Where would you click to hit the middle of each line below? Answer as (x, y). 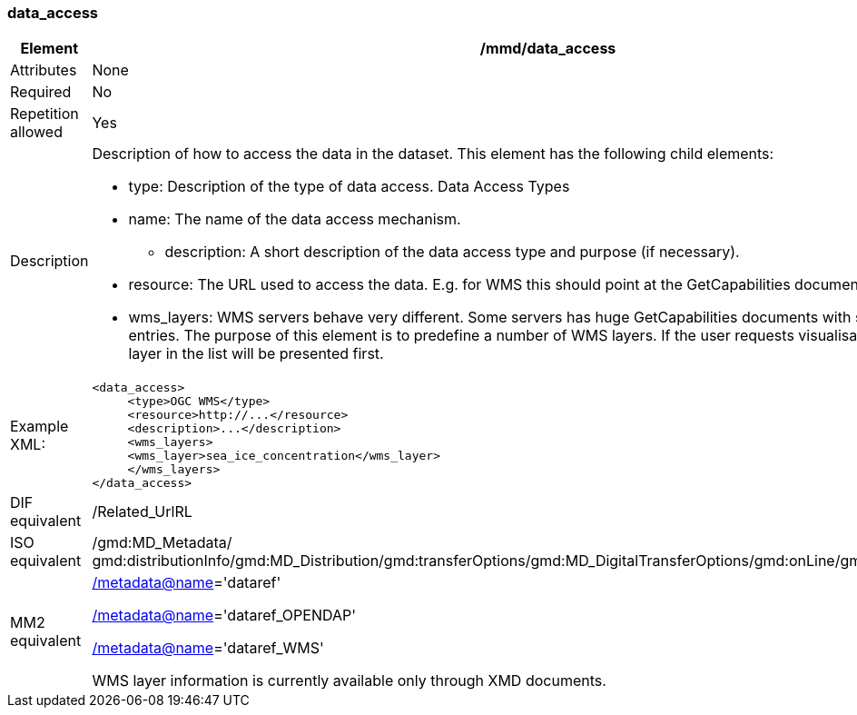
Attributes (44, 70)
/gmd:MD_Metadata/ (162, 543)
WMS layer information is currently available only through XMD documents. (349, 681)
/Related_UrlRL (142, 512)
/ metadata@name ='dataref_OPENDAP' (224, 616)
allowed (36, 132)
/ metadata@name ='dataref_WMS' (208, 648)
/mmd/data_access (548, 49)
